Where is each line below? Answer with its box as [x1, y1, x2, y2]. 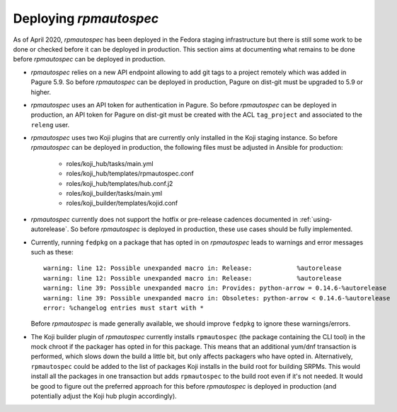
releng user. [30, 120, 70, 129]
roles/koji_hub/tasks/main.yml [66, 159, 154, 167]
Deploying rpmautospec [13, 11, 159, 26]
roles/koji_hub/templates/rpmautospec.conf [66, 170, 195, 178]
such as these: [30, 247, 74, 256]
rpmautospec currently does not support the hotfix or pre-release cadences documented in [30, 215, 299, 223]
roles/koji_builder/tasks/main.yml [66, 189, 163, 198]
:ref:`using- [299, 215, 333, 223]
